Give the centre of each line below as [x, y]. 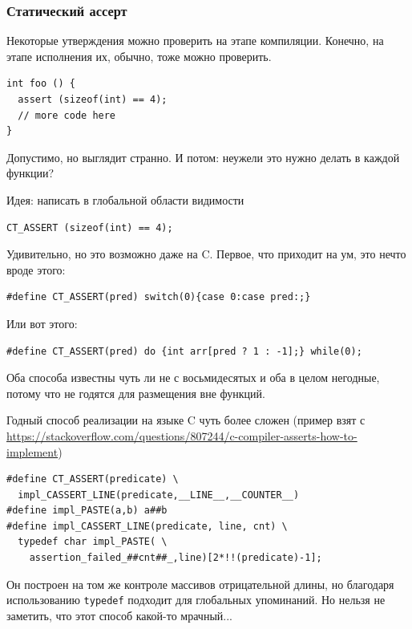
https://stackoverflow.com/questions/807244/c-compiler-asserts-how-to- [182, 435]
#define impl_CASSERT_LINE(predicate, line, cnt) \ [147, 526]
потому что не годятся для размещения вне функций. [136, 393]
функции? [30, 173]
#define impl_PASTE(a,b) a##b [87, 511]
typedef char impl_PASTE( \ [93, 542]
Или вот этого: [42, 323]
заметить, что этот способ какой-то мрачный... [119, 615]
